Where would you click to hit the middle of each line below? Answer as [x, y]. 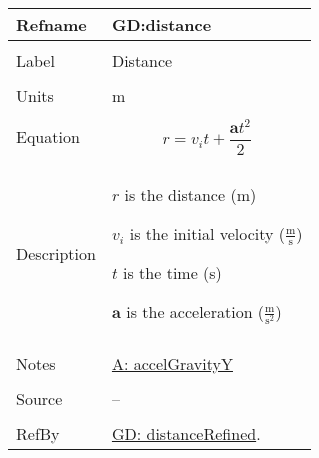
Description [56, 254]
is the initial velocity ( [207, 233]
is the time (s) [172, 273]
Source [39, 399]
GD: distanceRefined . [186, 434]
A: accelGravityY [172, 364]
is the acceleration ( [195, 312]
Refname [51, 24]
